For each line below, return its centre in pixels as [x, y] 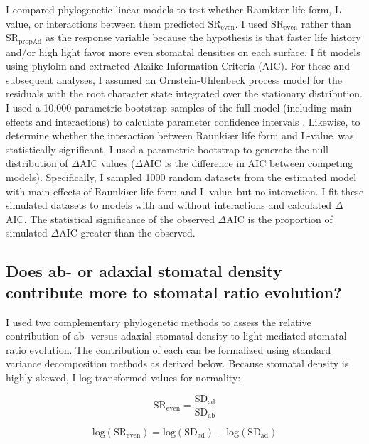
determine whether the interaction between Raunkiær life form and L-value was [180, 135]
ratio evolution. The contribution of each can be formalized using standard [169, 349]
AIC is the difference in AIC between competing [248, 163]
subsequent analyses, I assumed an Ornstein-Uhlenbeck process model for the [174, 79]
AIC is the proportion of [279, 218]
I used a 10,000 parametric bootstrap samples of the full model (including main [179, 108]
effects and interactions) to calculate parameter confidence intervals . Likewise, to [183, 121]
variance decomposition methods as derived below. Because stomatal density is [177, 363]
